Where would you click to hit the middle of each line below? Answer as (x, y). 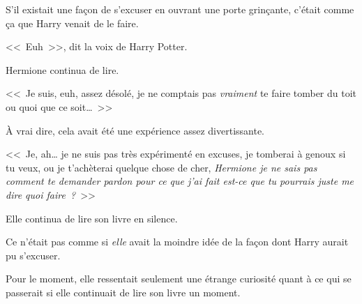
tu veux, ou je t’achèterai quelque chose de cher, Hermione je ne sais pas (161, 167)
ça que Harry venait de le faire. (72, 23)
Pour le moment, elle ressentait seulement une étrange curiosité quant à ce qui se (179, 279)
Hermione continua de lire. (62, 69)
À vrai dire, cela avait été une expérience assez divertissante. (135, 130)
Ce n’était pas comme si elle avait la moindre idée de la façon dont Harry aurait (177, 242)
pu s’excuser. (33, 255)
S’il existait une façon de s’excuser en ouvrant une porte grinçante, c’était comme (180, 9)
